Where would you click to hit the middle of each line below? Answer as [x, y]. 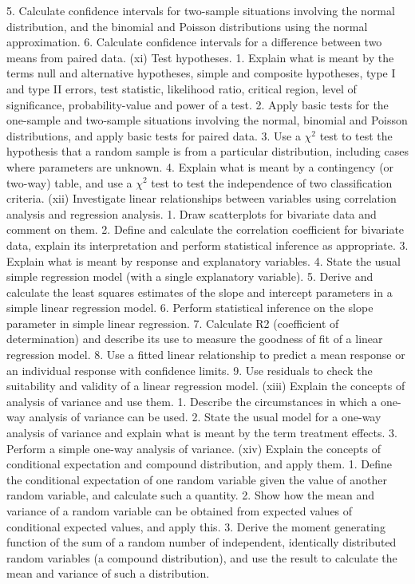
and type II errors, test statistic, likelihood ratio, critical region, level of [182, 88]
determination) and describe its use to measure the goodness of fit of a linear [195, 339]
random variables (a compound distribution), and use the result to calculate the [202, 557]
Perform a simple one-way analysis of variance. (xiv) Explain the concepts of [194, 448]
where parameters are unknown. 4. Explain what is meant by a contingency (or [200, 166]
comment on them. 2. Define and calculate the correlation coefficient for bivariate [206, 229]
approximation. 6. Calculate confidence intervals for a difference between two [194, 42]
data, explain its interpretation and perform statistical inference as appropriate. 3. [207, 245]
